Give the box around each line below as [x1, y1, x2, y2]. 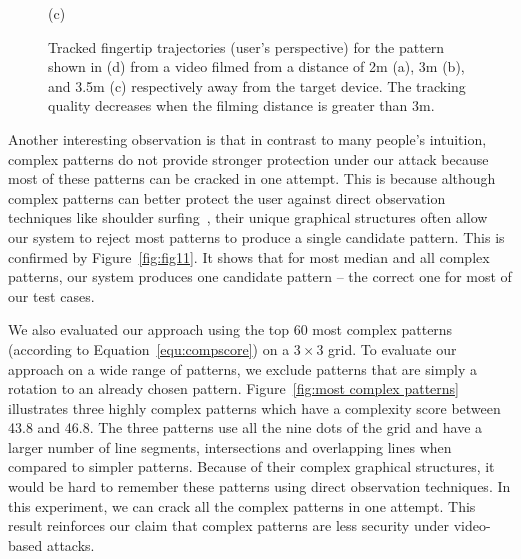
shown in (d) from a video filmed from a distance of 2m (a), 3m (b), [48, 56, 465, 77]
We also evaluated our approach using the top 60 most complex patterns [8, 319, 453, 340]
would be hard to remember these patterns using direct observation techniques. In [8, 476, 511, 497]
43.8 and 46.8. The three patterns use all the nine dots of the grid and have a [8, 417, 483, 438]
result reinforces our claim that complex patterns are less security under [8, 515, 449, 536]
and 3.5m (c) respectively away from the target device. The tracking [48, 75, 466, 96]
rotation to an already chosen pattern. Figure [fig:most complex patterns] [8, 378, 459, 399]
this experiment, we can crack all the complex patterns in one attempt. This [8, 495, 476, 516]
